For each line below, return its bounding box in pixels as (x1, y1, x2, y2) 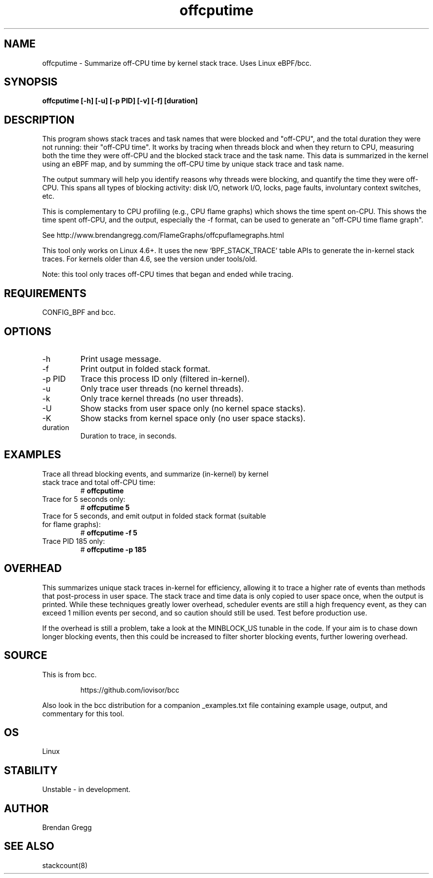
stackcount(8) (42, 861, 88, 870)
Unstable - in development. (42, 785, 130, 794)
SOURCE (4, 649, 47, 662)
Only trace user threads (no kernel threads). (80, 383, 244, 394)
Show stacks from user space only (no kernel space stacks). (80, 403, 305, 413)
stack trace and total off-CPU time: (42, 478, 156, 486)
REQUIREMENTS (4, 287, 87, 300)
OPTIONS (4, 325, 51, 338)
